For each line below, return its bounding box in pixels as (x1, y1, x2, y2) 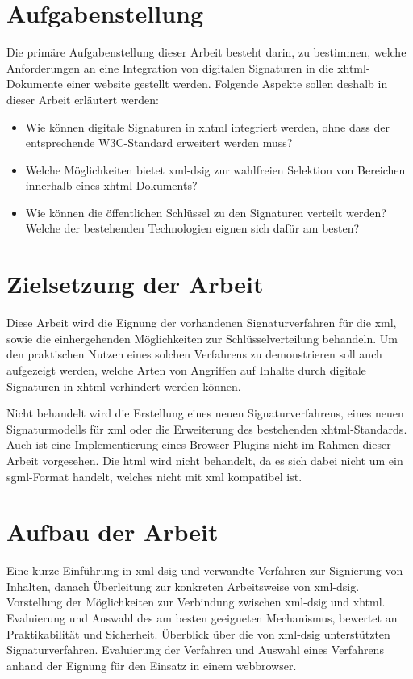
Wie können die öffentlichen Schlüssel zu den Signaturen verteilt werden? (25, 203, 386, 220)
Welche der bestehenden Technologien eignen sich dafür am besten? (25, 220, 360, 237)
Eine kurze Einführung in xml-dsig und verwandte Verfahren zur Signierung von (6, 562, 403, 579)
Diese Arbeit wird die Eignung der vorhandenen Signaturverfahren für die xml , (6, 314, 397, 331)
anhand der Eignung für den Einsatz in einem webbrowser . (6, 656, 297, 673)
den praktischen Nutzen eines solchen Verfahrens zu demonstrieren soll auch (6, 346, 382, 363)
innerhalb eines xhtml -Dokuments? (25, 177, 198, 194)
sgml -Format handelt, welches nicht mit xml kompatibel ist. (6, 467, 302, 484)
